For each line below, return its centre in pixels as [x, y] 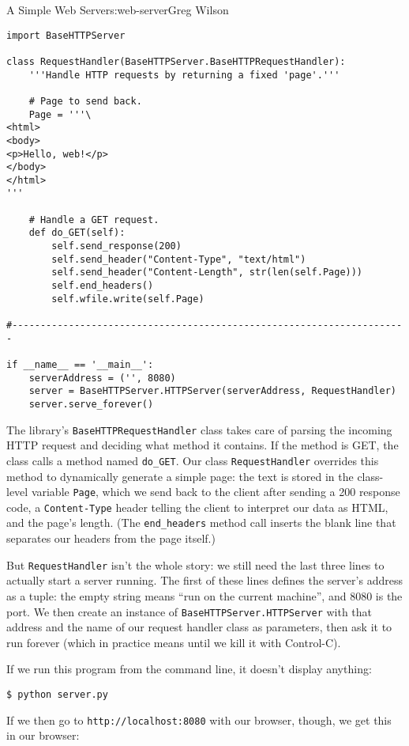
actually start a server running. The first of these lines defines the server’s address [204, 580]
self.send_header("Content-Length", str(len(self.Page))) [207, 273]
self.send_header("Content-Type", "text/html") [179, 259]
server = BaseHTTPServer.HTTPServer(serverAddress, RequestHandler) [212, 391]
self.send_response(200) [116, 246]
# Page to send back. [85, 101]
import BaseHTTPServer [66, 35]
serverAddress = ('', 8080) [102, 378]
